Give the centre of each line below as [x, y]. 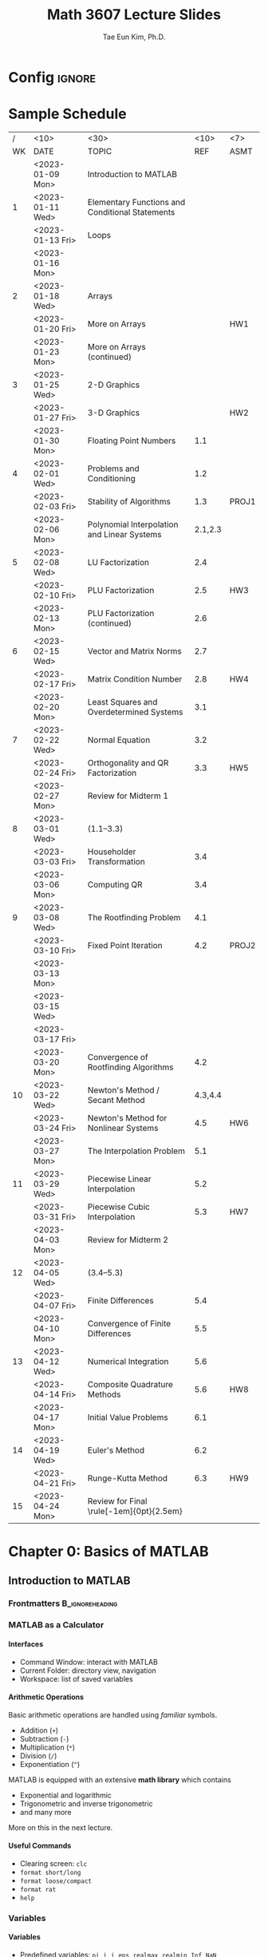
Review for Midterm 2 [128, 1239]
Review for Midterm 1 [128, 796]
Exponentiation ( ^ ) [50, 1764]
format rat [38, 1889]
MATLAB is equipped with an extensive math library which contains [120, 1779]
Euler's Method [116, 1450]
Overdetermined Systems [135, 712]
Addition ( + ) [39, 1730]
